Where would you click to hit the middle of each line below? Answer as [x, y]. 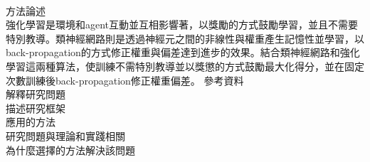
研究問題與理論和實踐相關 [65, 135]
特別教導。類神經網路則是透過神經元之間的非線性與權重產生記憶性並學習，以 [185, 38]
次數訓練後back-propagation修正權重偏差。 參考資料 [125, 80]
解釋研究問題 [36, 94]
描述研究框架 [36, 108]
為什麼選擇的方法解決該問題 [70, 150]
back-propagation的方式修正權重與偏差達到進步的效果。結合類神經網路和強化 [183, 52]
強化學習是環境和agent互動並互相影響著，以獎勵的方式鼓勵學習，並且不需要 [182, 25]
